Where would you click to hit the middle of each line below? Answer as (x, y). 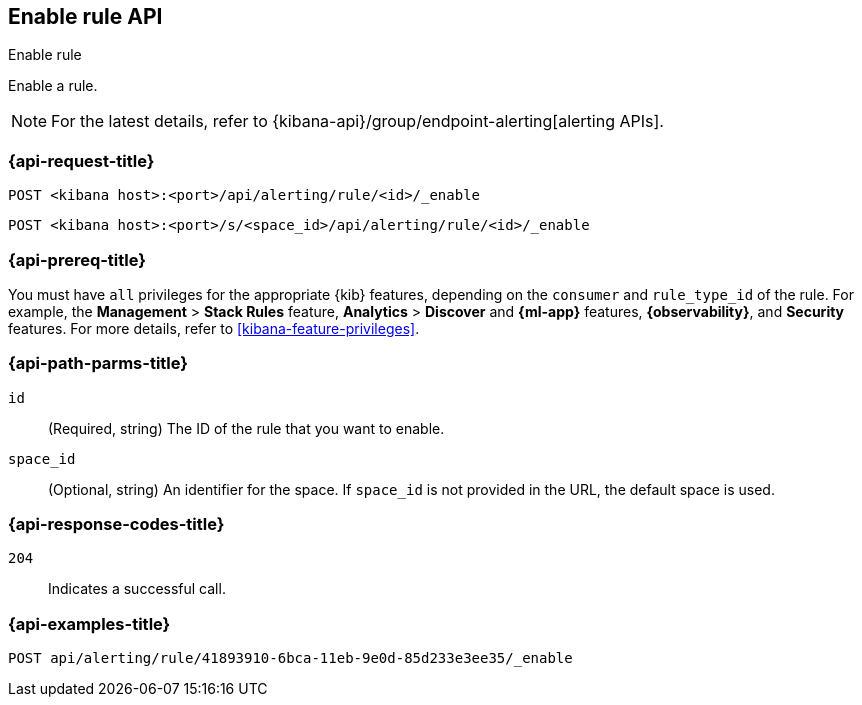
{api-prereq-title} (77, 259)
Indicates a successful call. (137, 589)
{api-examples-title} (89, 623)
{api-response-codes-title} (116, 524)
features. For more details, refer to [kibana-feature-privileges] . (214, 328)
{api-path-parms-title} (98, 363)
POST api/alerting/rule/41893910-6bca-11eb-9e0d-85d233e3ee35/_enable (290, 658)
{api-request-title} (81, 160)
